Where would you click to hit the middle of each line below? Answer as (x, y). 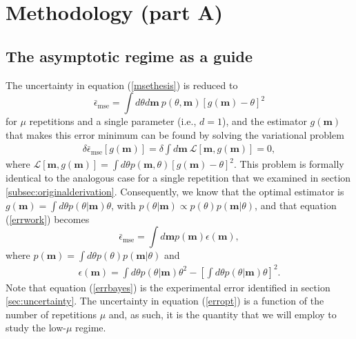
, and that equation (296, 205)
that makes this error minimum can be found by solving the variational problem (175, 134)
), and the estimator (264, 121)
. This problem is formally (289, 164)
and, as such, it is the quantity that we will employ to (222, 314)
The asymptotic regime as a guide (129, 56)
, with (123, 205)
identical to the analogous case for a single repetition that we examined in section (178, 178)
